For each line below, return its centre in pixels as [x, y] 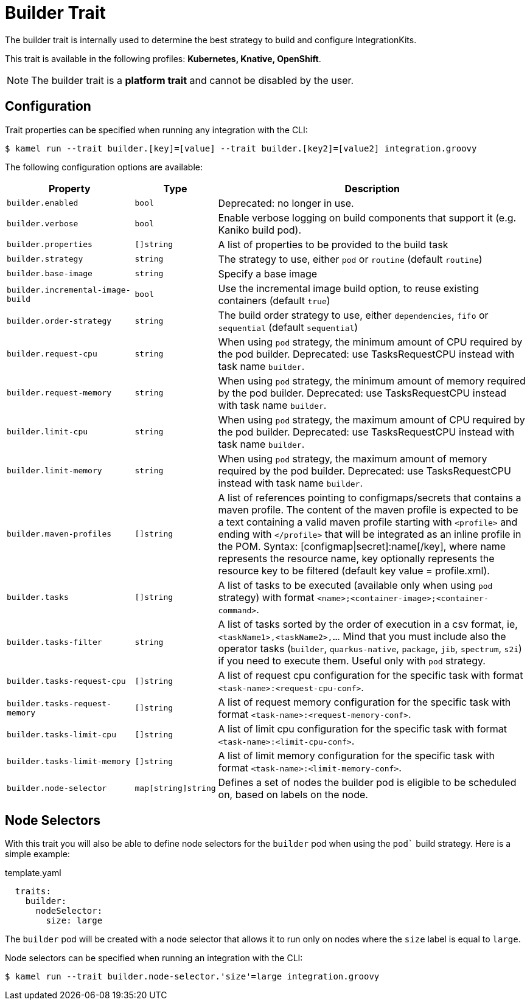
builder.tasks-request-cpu [66, 681]
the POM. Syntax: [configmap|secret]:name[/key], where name [362, 546]
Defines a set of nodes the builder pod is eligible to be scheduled [367, 782]
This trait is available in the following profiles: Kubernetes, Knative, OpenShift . [163, 58]
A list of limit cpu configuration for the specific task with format [363, 729]
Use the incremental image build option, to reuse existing [349, 288]
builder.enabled [43, 203]
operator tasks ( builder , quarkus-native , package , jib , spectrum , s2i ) [370, 648]
